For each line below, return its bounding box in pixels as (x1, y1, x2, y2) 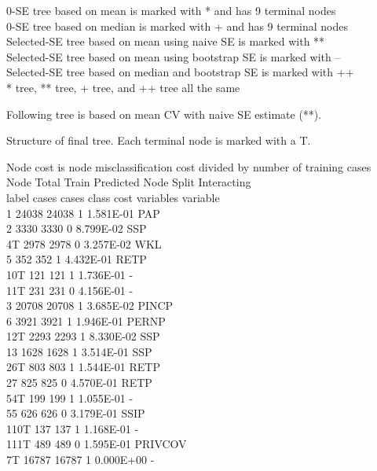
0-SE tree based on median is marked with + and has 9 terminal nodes (6, 17, 348, 34)
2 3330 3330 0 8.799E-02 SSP (6, 220, 147, 237)
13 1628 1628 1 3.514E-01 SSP (6, 343, 152, 359)
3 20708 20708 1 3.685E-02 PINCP (6, 297, 174, 314)
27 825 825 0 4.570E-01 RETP (6, 374, 152, 391)
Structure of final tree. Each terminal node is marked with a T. (6, 132, 311, 149)
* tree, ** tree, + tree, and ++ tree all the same (6, 79, 240, 95)
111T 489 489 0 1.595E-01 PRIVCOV (6, 436, 187, 452)
